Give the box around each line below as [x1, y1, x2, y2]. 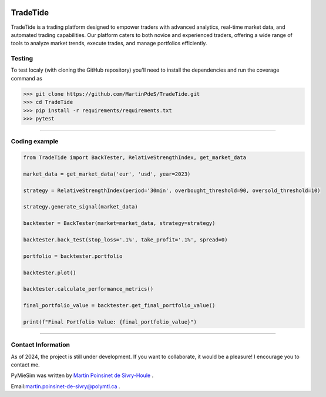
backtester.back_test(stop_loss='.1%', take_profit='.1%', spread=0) [23, 237, 228, 243]
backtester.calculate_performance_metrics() [23, 285, 154, 292]
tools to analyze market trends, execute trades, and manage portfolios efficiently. [11, 40, 207, 47]
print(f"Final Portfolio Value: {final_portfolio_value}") [23, 318, 197, 325]
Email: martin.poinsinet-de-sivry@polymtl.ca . [11, 382, 120, 390]
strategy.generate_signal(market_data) [23, 203, 138, 210]
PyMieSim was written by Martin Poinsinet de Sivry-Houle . [11, 372, 154, 379]
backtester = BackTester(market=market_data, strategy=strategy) [23, 220, 216, 227]
